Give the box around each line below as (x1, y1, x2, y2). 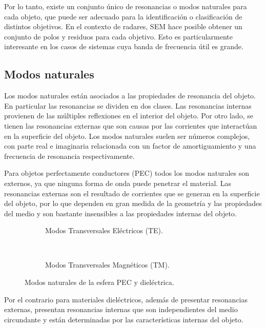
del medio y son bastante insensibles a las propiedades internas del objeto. (4, 208, 237, 218)
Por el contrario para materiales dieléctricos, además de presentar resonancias (4, 294, 248, 304)
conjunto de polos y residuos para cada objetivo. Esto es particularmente (4, 31, 233, 42)
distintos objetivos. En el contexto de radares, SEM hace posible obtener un (4, 21, 242, 32)
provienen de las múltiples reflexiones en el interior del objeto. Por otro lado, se (4, 110, 254, 121)
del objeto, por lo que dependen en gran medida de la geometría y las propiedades (4, 198, 262, 209)
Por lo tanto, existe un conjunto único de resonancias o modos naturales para (4, 1, 247, 11)
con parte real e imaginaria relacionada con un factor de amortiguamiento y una (4, 140, 256, 151)
